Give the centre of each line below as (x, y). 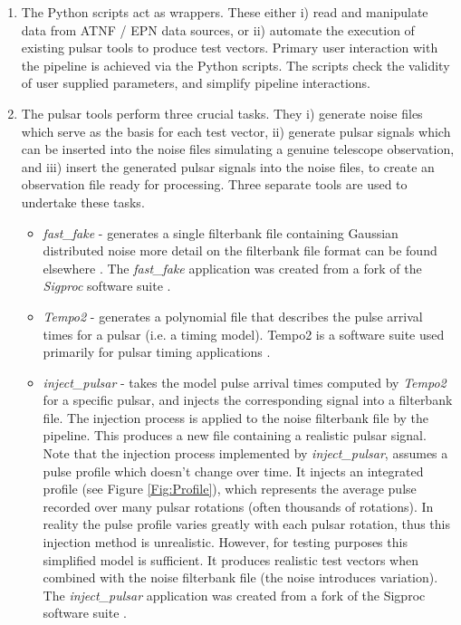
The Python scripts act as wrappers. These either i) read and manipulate (225, 12)
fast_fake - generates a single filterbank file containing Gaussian (221, 232)
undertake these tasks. (83, 202)
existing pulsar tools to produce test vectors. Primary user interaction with (230, 48)
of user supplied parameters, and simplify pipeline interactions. (196, 83)
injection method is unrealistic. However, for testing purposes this (225, 542)
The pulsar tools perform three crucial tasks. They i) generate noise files (222, 113)
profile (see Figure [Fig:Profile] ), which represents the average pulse (230, 489)
